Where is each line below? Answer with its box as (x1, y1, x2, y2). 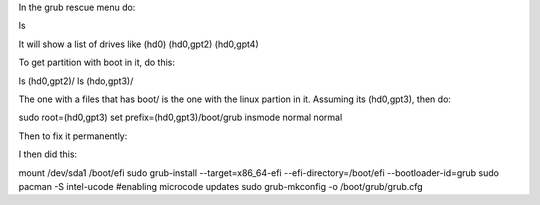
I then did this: (18, 148, 78, 160)
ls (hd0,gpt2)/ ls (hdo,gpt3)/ (18, 75, 134, 87)
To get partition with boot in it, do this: (18, 56, 175, 69)
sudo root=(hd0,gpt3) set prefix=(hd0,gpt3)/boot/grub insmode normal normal (18, 111, 343, 124)
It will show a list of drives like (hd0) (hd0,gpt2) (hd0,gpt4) (18, 38, 259, 50)
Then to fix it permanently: (18, 130, 128, 142)
